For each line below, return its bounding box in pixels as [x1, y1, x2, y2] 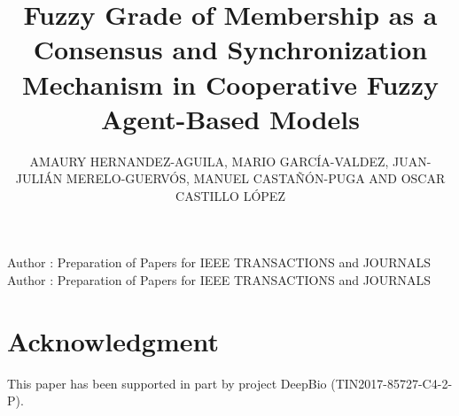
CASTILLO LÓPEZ [175, 186, 285, 204]
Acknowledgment [7, 322, 219, 358]
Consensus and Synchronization [33, 31, 428, 67]
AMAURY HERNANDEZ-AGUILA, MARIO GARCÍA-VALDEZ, [29, 151, 389, 170]
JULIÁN [15, 169, 63, 188]
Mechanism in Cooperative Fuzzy [22, 65, 439, 102]
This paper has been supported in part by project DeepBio [7, 374, 327, 392]
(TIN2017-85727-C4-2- [331, 374, 453, 392]
